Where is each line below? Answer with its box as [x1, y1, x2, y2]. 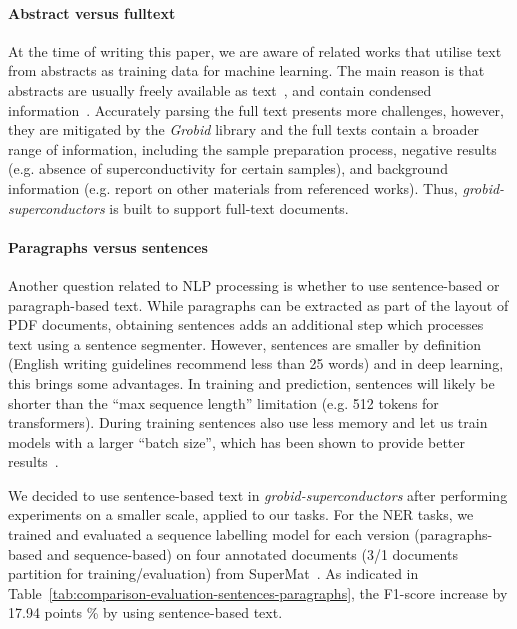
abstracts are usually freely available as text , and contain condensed [8, 79, 432, 100]
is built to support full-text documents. [109, 197, 349, 218]
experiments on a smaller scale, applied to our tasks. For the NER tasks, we [8, 504, 474, 525]
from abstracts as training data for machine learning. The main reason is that [8, 60, 485, 81]
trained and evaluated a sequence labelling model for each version [8, 524, 410, 545]
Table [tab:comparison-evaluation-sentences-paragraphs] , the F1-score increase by [8, 582, 508, 603]
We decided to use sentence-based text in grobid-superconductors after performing [8, 484, 508, 505]
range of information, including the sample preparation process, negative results [8, 138, 497, 159]
